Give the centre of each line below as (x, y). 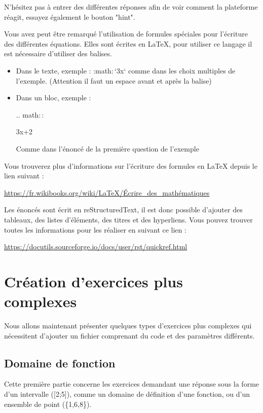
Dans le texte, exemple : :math (64, 70)
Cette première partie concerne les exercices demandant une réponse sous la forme (132, 384)
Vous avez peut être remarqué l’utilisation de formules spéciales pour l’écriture (126, 34)
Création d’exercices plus (93, 281)
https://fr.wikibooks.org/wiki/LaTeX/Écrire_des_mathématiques (107, 192)
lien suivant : (24, 176)
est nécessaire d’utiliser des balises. (58, 53)
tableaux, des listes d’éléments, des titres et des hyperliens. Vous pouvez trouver (128, 219)
